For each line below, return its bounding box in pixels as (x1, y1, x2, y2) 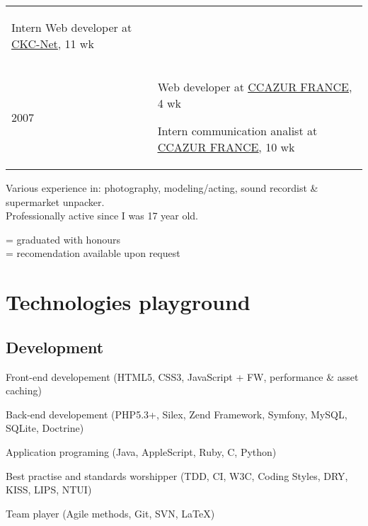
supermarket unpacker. (6, 194, 105, 209)
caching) (6, 383, 42, 398)
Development (6, 336, 104, 358)
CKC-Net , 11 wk (11, 35, 94, 52)
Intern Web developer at (11, 19, 132, 35)
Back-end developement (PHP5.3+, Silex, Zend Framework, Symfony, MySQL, (6, 406, 347, 421)
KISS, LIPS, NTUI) (6, 482, 92, 497)
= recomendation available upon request (6, 246, 180, 261)
